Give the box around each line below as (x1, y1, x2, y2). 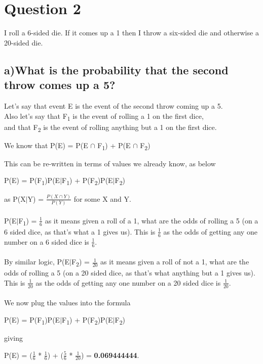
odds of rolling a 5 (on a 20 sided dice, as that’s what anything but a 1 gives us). (4, 267, 255, 278)
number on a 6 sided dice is (4, 236, 89, 247)
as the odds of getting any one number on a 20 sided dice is (35, 277, 221, 288)
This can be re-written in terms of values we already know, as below (4, 158, 216, 168)
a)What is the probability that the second (4, 62, 229, 77)
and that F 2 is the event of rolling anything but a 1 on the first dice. (4, 121, 217, 133)
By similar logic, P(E (4, 256, 70, 267)
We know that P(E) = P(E (4, 140, 88, 150)
